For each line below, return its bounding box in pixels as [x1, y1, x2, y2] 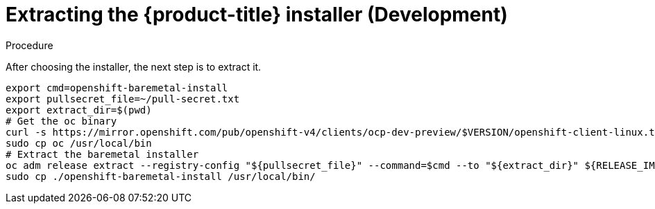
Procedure [6, 39, 53, 51]
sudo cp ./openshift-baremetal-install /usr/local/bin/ [6, 170, 316, 182]
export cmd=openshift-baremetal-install [6, 82, 228, 93]
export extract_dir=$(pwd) [6, 104, 152, 116]
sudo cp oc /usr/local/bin [6, 137, 152, 149]
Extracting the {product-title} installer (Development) [6, 3, 508, 26]
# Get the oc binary [6, 115, 117, 127]
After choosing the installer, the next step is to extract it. [6, 60, 262, 73]
